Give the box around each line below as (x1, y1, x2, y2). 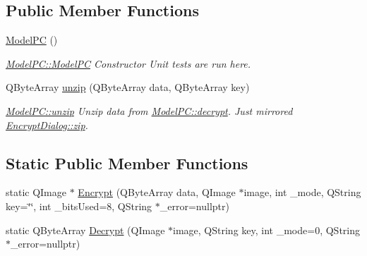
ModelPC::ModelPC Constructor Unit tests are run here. (6, 56, 251, 71)
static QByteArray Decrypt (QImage (6, 222, 165, 237)
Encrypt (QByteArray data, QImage (78, 185, 236, 200)
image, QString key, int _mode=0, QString (173, 222, 360, 237)
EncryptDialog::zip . (6, 117, 88, 132)
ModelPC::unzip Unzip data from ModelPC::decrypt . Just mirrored (6, 103, 293, 118)
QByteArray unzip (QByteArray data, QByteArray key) (6, 80, 250, 95)
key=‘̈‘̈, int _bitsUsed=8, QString (6, 198, 152, 213)
